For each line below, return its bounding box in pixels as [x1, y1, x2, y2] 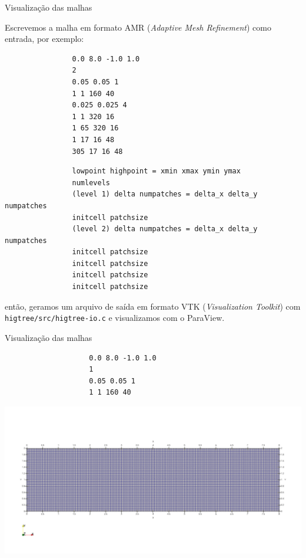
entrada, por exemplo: [5, 32, 84, 45]
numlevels [72, 178, 110, 187]
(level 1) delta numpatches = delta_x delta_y [72, 190, 258, 199]
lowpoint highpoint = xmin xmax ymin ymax [72, 167, 241, 176]
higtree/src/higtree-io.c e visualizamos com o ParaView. [5, 311, 225, 324]
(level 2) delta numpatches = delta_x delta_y [72, 225, 258, 234]
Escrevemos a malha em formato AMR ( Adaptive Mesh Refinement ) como [5, 21, 271, 33]
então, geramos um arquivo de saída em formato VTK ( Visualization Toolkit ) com [5, 300, 301, 312]
